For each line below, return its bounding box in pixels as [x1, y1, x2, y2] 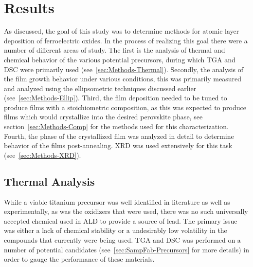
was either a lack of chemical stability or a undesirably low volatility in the [4, 225, 227, 235]
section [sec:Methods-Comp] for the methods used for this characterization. [4, 121, 229, 132]
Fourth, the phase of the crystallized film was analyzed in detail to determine [4, 131, 234, 141]
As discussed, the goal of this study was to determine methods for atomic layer [4, 26, 239, 36]
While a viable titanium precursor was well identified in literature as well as [4, 196, 230, 207]
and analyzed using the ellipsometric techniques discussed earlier [4, 83, 197, 93]
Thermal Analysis [4, 173, 95, 189]
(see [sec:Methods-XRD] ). [4, 150, 81, 160]
